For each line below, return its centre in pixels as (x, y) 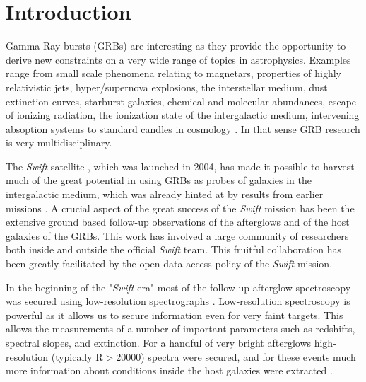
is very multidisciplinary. (59, 143)
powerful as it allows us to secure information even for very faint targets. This (175, 314)
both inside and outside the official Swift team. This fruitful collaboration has (173, 249)
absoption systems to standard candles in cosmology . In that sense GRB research (183, 128)
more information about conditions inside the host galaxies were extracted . (169, 370)
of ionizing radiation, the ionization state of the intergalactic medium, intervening (183, 115)
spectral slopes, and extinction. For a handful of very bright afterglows (159, 342)
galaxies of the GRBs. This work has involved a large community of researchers (177, 235)
